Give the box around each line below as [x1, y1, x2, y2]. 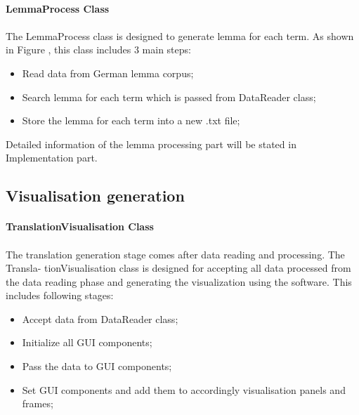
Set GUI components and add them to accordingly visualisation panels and [22, 382, 346, 397]
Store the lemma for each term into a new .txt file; [22, 113, 240, 128]
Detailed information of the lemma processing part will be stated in [6, 136, 296, 151]
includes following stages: [6, 288, 114, 303]
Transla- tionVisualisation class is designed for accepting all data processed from [6, 261, 351, 275]
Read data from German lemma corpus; [22, 65, 194, 80]
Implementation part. [6, 150, 98, 165]
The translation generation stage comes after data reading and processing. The [6, 246, 345, 261]
